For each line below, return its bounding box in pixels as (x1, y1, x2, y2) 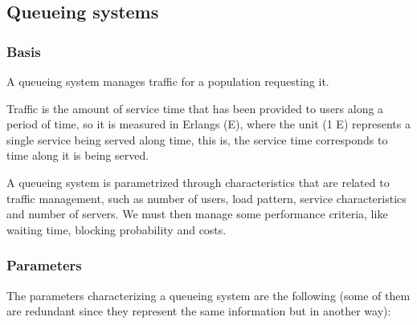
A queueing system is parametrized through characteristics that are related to (6, 173, 390, 190)
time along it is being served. (6, 147, 149, 164)
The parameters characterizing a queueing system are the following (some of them (6, 286, 411, 303)
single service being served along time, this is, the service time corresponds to (6, 131, 388, 148)
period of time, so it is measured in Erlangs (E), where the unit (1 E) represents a (6, 116, 411, 132)
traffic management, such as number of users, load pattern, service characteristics (6, 189, 407, 206)
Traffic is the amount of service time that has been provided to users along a (6, 100, 384, 116)
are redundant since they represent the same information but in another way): (6, 303, 391, 319)
